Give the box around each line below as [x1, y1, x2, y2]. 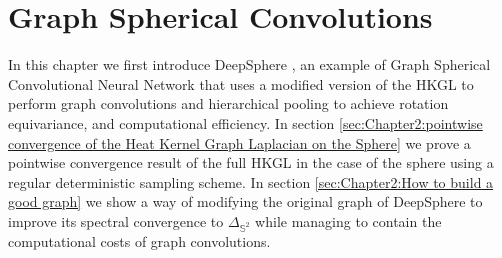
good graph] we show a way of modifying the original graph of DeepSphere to [8, 191, 483, 212]
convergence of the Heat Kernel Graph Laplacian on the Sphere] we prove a [8, 132, 471, 153]
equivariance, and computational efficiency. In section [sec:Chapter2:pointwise [8, 112, 483, 133]
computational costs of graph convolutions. [8, 230, 271, 251]
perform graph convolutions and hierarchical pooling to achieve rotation [8, 93, 449, 114]
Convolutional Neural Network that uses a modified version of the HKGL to [8, 73, 474, 94]
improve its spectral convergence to [8, 210, 224, 231]
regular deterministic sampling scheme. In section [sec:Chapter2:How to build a [8, 171, 494, 192]
